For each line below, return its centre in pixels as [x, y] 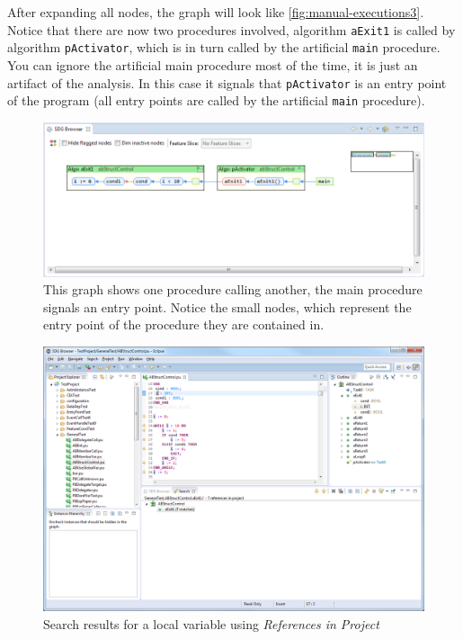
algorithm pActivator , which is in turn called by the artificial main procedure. [224, 47]
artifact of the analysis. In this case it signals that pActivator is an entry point [227, 82]
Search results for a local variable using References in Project [211, 623]
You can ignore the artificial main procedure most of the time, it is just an [213, 64]
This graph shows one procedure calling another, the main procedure [233, 289]
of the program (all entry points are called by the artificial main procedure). [216, 100]
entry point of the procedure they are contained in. [184, 324]
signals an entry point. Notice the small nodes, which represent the [227, 306]
